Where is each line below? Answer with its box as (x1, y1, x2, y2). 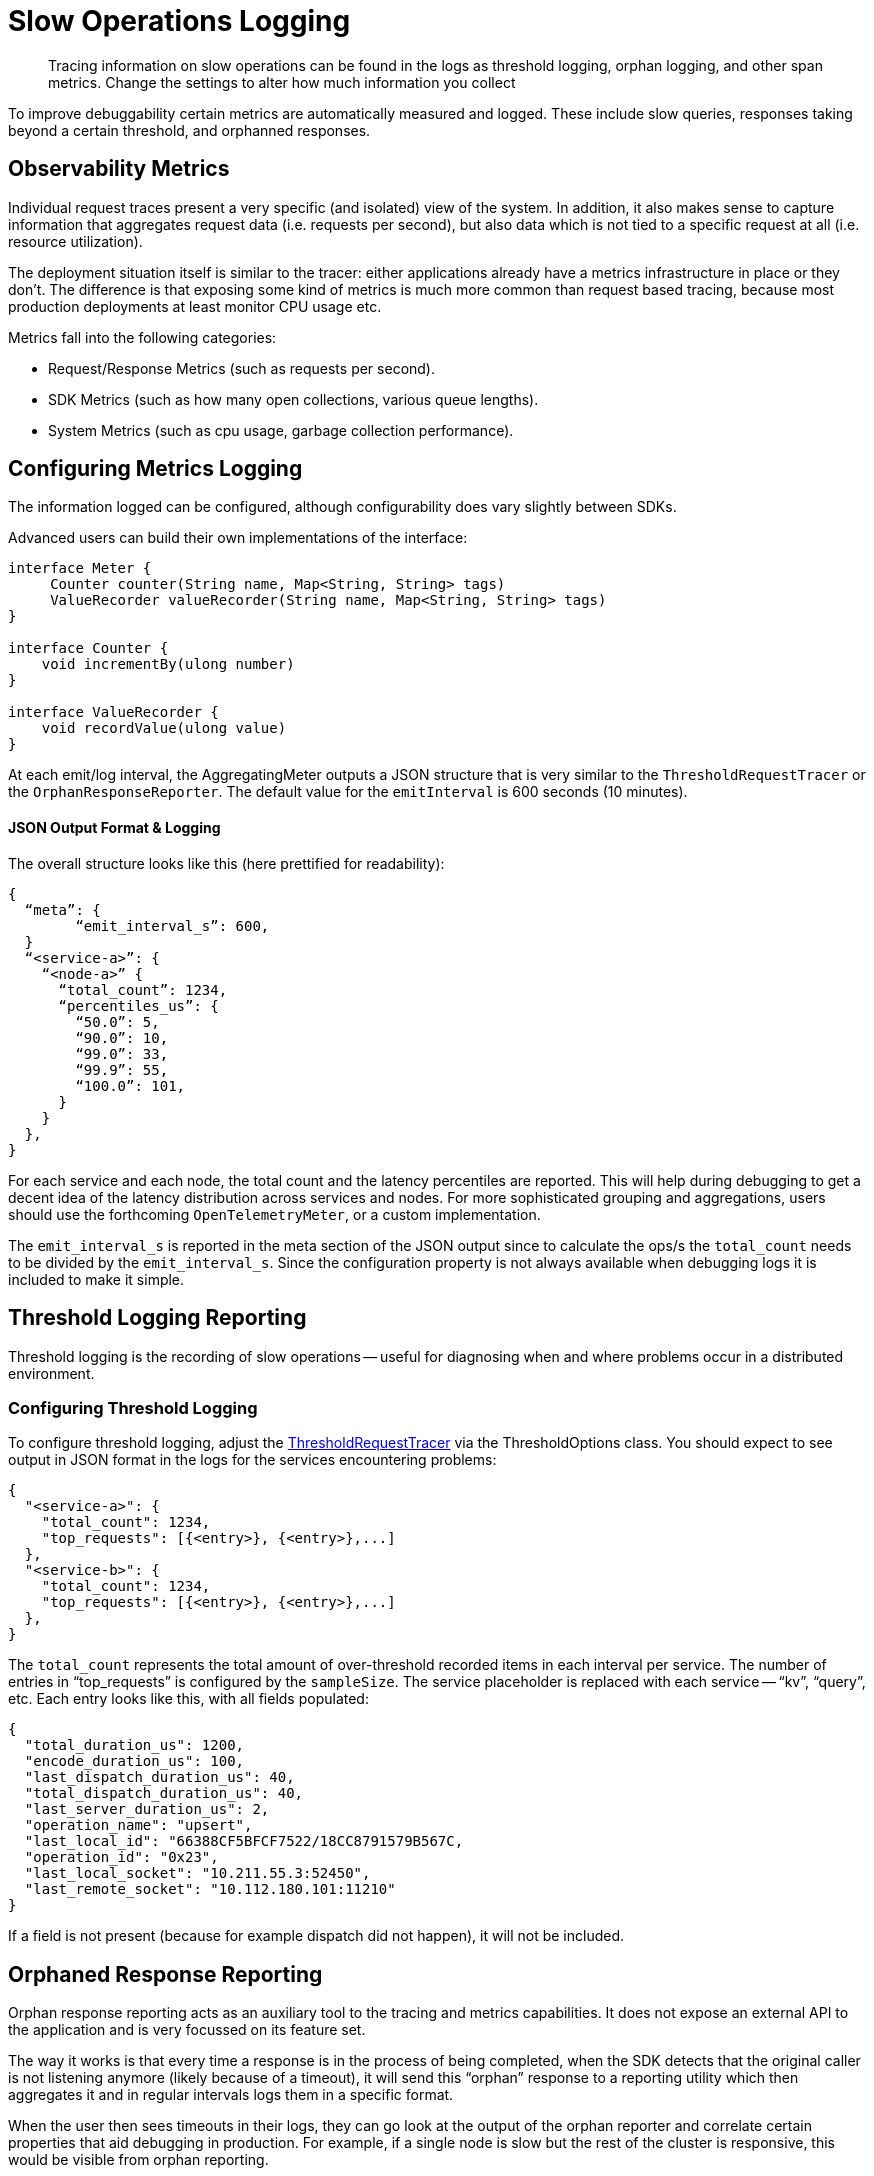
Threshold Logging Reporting (8, 1305, 307, 1331)
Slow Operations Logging (8, 4, 351, 38)
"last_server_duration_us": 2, (24, 1801, 270, 1818)
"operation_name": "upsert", (24, 1817, 253, 1834)
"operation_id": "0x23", (24, 1849, 219, 1866)
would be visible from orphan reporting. (8, 2151, 269, 2169)
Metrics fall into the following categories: (8, 328, 277, 346)
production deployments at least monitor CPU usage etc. (8, 297, 382, 315)
